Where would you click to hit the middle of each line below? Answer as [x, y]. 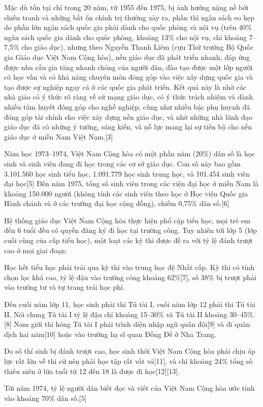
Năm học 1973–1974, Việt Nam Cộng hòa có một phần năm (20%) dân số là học [130, 154]
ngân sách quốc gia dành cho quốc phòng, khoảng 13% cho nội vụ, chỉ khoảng [126, 37]
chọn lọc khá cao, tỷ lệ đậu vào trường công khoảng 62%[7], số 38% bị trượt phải [130, 277]
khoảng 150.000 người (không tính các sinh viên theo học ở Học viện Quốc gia [126, 193]
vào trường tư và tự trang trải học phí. [64, 287]
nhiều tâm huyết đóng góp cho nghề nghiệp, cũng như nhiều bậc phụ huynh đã [127, 106]
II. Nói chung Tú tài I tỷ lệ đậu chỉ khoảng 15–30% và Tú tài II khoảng [116, 314]
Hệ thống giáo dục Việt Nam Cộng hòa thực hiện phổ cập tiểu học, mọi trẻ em [127, 220]
